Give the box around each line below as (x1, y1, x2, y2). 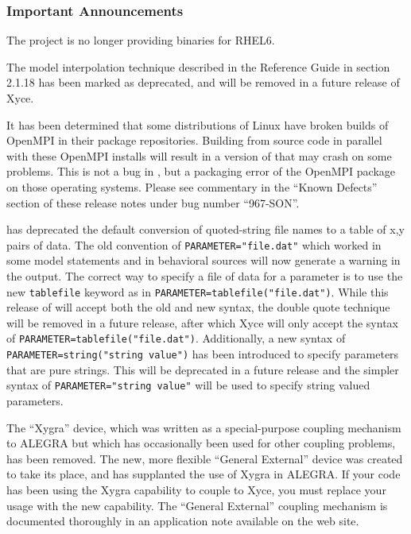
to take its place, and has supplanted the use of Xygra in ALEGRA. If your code (6, 466, 401, 482)
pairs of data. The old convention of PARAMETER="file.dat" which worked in (6, 236, 382, 253)
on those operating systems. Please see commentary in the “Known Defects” (6, 178, 378, 195)
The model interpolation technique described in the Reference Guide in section (6, 58, 390, 75)
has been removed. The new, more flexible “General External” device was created (6, 450, 403, 466)
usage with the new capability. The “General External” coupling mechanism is (6, 497, 388, 513)
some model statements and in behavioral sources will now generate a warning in (6, 252, 401, 269)
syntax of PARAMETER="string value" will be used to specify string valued (6, 377, 370, 393)
